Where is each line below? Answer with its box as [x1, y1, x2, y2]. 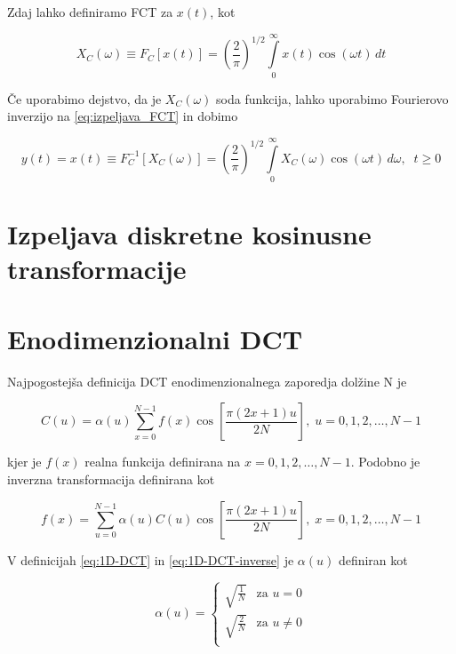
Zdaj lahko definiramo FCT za [7, 3, 173, 20]
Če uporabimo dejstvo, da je [7, 89, 162, 108]
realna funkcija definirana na [84, 452, 241, 471]
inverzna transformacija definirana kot [7, 469, 215, 488]
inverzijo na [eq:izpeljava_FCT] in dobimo [7, 107, 238, 125]
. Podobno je [350, 452, 420, 471]
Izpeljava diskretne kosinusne [7, 216, 372, 252]
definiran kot [338, 550, 408, 569]
